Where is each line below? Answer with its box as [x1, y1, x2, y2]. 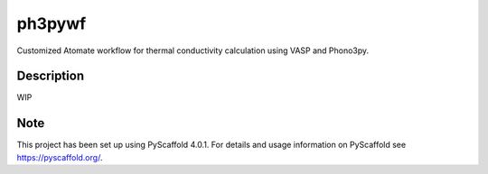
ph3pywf [16, 14, 87, 33]
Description [16, 69, 85, 84]
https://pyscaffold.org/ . [16, 151, 103, 162]
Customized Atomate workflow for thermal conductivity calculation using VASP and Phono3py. [16, 45, 370, 56]
